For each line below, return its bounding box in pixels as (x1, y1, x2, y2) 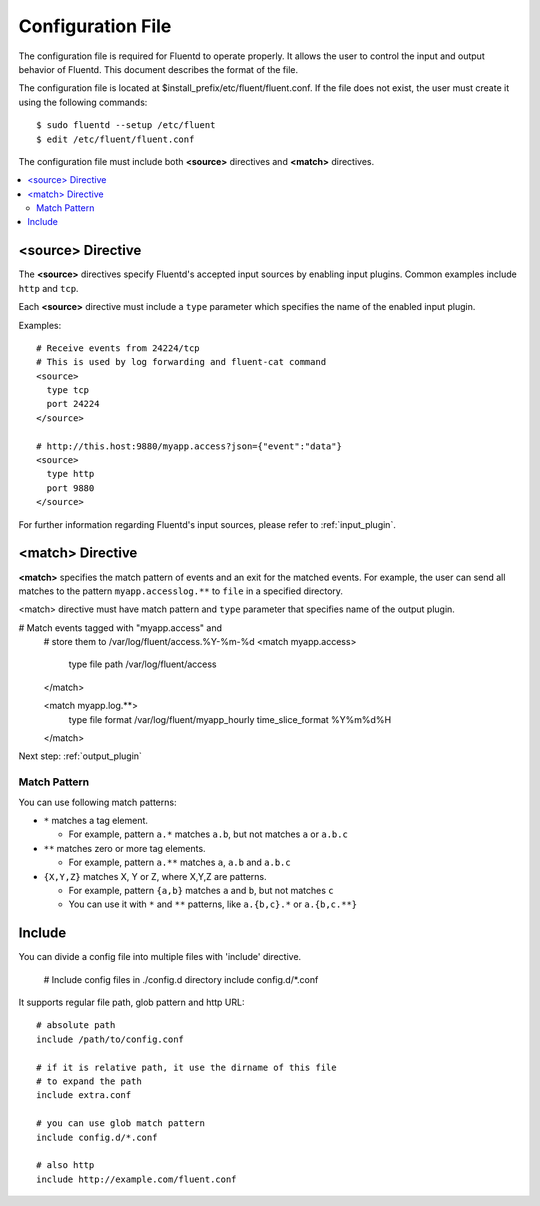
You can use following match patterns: (18, 796, 177, 808)
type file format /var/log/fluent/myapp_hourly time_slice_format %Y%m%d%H (68, 713, 392, 725)
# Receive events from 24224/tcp (36, 342, 200, 354)
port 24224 (46, 398, 100, 410)
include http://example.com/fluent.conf (36, 1173, 237, 1185)
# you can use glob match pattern (36, 1118, 205, 1129)
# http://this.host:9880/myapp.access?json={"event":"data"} (36, 440, 342, 452)
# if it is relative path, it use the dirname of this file (36, 1061, 337, 1073)
